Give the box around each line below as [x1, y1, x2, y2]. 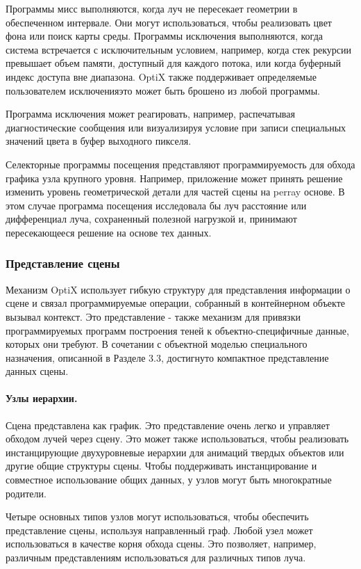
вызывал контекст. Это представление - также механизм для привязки [6, 309, 301, 323]
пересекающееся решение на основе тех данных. [6, 225, 212, 239]
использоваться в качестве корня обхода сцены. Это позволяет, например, [6, 536, 317, 551]
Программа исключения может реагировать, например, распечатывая [6, 106, 295, 121]
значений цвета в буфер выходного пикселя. [6, 134, 192, 148]
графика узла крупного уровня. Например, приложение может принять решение [6, 170, 343, 185]
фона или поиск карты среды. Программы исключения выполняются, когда [6, 29, 323, 43]
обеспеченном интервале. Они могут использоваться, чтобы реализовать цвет [6, 15, 332, 29]
